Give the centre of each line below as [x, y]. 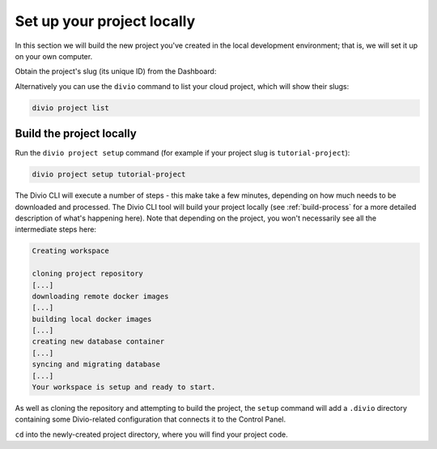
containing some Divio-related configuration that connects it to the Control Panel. [151, 419]
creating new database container [98, 342]
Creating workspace [70, 251]
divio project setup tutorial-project [109, 175]
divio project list [70, 108]
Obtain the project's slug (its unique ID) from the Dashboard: [116, 71]
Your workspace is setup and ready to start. [124, 387]
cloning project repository [87, 274]
